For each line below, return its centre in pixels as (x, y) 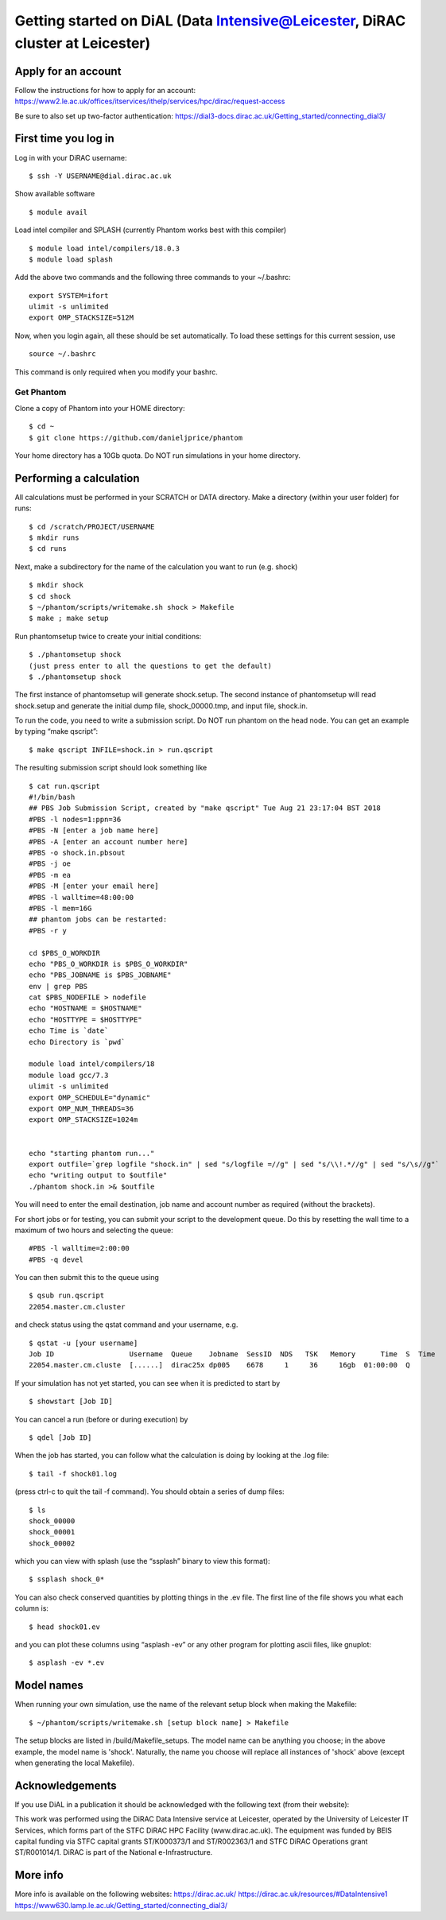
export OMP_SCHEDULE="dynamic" (90, 1098)
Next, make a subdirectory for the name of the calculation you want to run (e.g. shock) (156, 566)
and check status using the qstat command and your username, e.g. (126, 1325)
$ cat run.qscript (65, 786)
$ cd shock (50, 596)
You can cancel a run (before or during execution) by (101, 1419)
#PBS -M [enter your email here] (94, 886)
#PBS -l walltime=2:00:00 (80, 1249)
